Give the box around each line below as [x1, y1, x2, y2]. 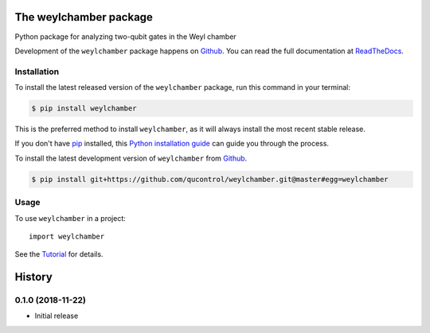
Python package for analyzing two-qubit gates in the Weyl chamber [14, 32, 236, 41]
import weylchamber [29, 231, 105, 241]
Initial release [34, 311, 79, 321]
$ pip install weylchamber [31, 104, 137, 113]
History [14, 270, 53, 284]
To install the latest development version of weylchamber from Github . [14, 153, 248, 163]
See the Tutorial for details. [14, 250, 104, 259]
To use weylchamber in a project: [14, 213, 127, 223]
